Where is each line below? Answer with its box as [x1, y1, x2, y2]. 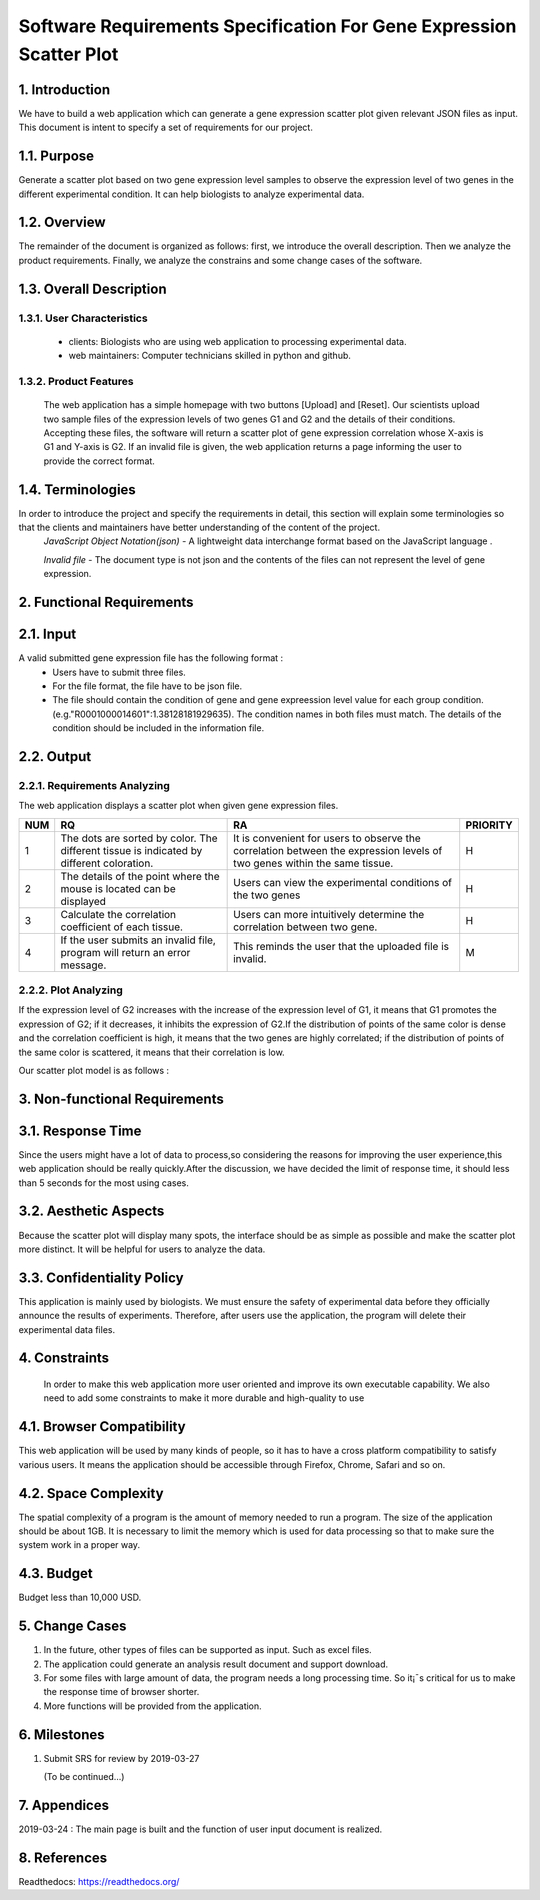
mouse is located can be [60, 881, 176, 895]
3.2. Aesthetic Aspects [18, 1203, 165, 1220]
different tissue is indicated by [60, 843, 203, 857]
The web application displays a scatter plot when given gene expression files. [18, 800, 339, 812]
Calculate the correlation [60, 907, 177, 921]
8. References [18, 1849, 108, 1866]
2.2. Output [18, 748, 92, 765]
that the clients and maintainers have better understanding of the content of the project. [18, 521, 380, 534]
